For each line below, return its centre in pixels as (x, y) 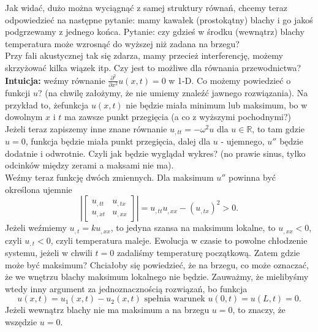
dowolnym (24, 117)
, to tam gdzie (278, 128)
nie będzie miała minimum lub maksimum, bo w (217, 104)
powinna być (252, 177)
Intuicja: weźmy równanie (55, 80)
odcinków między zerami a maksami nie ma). (89, 165)
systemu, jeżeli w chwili (49, 253)
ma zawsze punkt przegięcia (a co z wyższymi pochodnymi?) (178, 117)
